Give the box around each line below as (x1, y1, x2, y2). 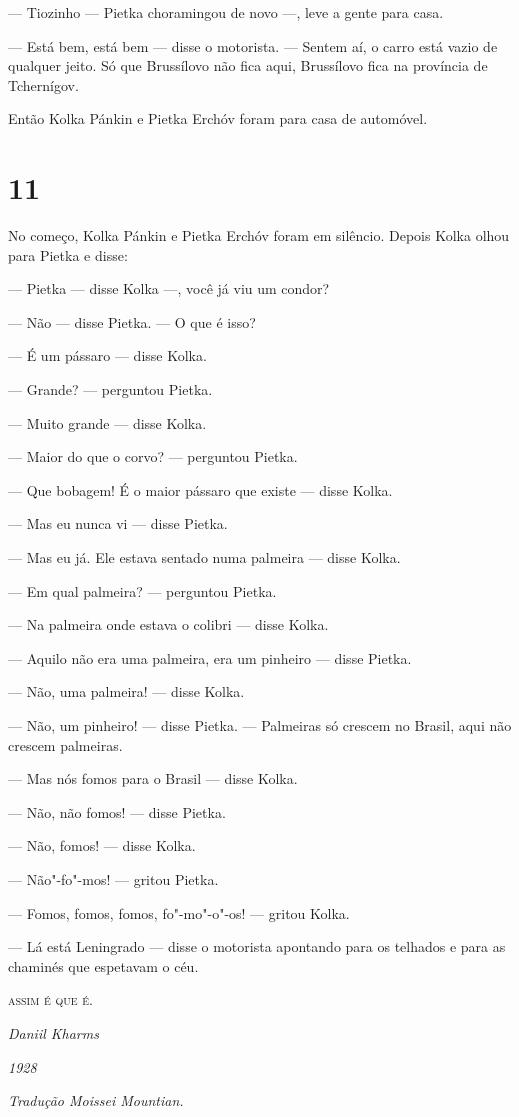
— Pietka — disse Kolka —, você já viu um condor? (8, 278, 330, 299)
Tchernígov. (8, 74, 79, 95)
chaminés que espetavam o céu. (8, 955, 199, 976)
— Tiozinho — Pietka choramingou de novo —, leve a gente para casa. (8, 2, 444, 22)
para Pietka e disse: (8, 244, 128, 265)
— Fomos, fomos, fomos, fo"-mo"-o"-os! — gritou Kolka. (8, 902, 350, 923)
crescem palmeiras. (8, 734, 123, 755)
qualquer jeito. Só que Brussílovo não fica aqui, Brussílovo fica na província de (8, 55, 488, 76)
